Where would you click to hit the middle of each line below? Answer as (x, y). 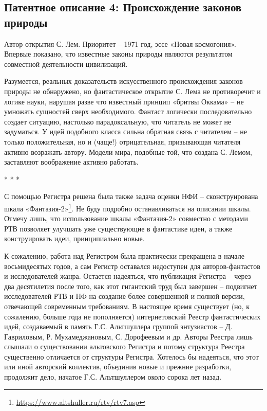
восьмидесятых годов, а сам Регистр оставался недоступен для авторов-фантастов (132, 266)
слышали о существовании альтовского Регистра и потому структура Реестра (125, 346)
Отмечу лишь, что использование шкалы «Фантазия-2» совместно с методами (126, 218)
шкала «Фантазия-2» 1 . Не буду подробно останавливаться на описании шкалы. (128, 207)
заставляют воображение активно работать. (71, 162)
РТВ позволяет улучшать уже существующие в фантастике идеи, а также (118, 228)
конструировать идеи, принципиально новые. (74, 238)
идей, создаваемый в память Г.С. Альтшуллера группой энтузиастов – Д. (118, 326)
